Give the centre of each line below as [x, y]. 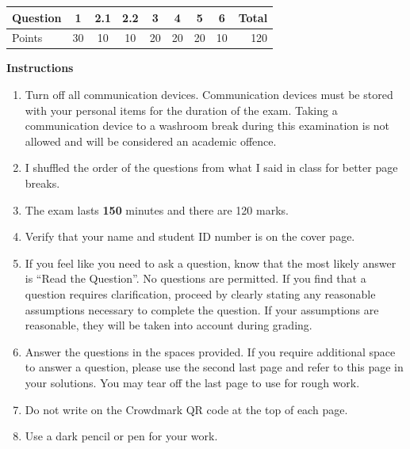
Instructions [40, 68]
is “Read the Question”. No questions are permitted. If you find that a [195, 278]
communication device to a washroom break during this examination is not [207, 126]
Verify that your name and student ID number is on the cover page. [190, 236]
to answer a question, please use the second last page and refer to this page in [214, 367]
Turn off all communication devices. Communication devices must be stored [209, 95]
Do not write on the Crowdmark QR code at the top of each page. [186, 409]
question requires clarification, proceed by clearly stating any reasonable [200, 293]
